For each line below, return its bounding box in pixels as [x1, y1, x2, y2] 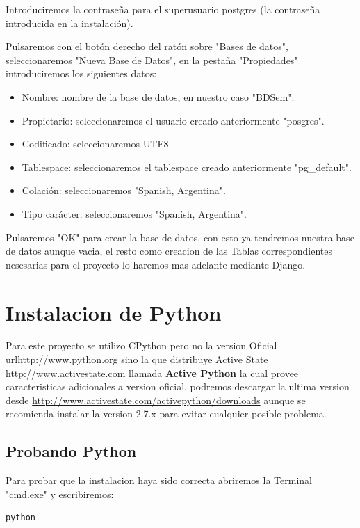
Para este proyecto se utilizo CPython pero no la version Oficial [6, 338, 277, 353]
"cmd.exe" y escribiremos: [6, 486, 114, 501]
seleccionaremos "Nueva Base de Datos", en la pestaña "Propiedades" [6, 52, 298, 67]
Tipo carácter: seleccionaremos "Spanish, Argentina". [22, 206, 247, 221]
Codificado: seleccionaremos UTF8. [22, 136, 172, 151]
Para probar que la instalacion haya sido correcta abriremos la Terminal [6, 473, 312, 488]
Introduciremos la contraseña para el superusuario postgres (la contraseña [6, 2, 320, 16]
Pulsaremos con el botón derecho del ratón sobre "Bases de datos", [6, 39, 288, 54]
